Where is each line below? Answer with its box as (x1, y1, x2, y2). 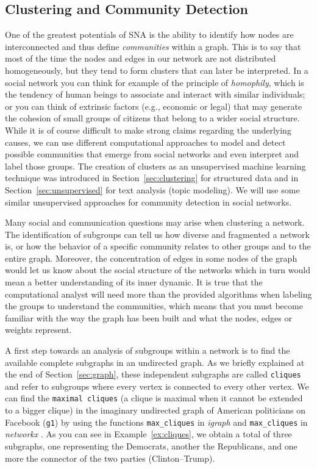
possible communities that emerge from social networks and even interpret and (5, 148, 299, 160)
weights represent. (5, 323, 72, 336)
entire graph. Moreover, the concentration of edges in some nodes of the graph (5, 251, 297, 264)
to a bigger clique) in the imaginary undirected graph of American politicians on (5, 404, 306, 417)
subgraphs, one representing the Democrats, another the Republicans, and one (5, 439, 297, 452)
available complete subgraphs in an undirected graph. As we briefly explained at (5, 356, 305, 368)
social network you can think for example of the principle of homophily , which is (5, 76, 304, 88)
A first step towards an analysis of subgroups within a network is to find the (5, 344, 290, 357)
